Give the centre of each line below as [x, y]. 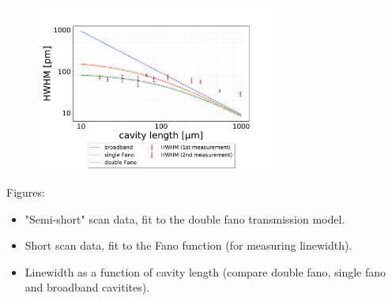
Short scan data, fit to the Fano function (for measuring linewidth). [188, 245]
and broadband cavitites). [87, 287]
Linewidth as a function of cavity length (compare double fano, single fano [205, 271]
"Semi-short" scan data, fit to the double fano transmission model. [185, 218]
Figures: [26, 192]
